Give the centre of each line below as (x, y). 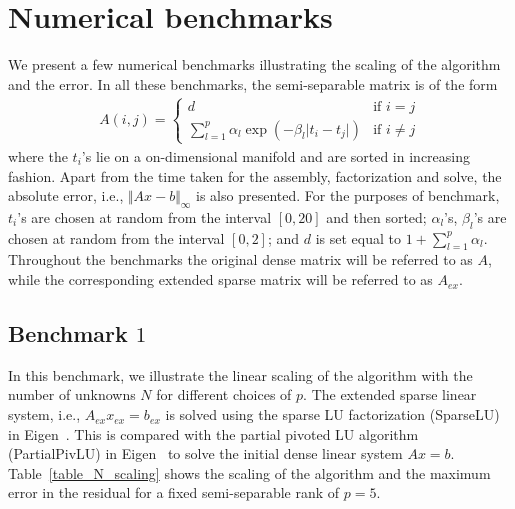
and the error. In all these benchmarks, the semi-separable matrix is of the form (253, 83)
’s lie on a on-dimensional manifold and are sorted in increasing (275, 155)
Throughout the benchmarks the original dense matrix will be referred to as (240, 259)
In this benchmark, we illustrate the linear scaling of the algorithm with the (240, 374)
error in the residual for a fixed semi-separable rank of (174, 492)
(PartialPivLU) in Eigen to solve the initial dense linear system (205, 453)
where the (38, 155)
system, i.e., (44, 414)
